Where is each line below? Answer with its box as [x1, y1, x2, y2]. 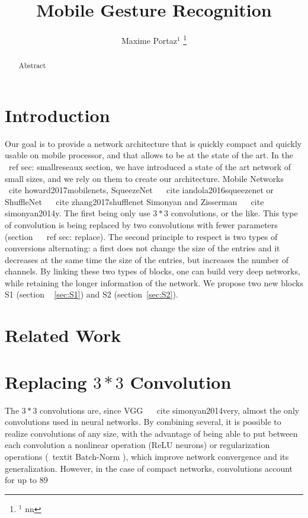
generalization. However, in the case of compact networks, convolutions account [5, 462, 293, 474]
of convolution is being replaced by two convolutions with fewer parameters [5, 218, 278, 231]
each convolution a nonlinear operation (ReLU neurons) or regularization [5, 439, 270, 451]
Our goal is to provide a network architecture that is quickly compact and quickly [5, 137, 302, 149]
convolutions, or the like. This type [171, 207, 298, 219]
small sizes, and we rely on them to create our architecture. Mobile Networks [5, 172, 284, 184]
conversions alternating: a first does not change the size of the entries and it [5, 242, 280, 254]
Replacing [5, 369, 87, 394]
